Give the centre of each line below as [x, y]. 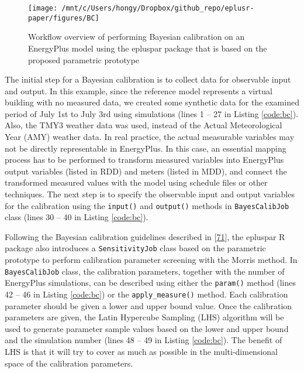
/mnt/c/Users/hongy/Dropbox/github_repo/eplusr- [158, 8]
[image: [43, 8]
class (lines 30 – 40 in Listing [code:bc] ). [77, 217]
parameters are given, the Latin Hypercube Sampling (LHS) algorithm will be [144, 317]
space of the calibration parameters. [69, 363]
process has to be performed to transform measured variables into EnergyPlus [144, 160]
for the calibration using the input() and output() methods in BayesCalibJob [147, 205]
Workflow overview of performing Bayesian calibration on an [137, 37]
